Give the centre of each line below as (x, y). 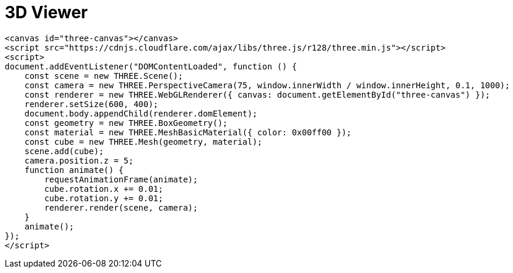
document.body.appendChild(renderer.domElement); (141, 113)
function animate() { (74, 170)
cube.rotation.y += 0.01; (104, 198)
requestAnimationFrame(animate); (121, 179)
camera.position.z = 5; (79, 160)
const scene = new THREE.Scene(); (104, 76)
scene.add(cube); (64, 151)
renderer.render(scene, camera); (121, 207)
